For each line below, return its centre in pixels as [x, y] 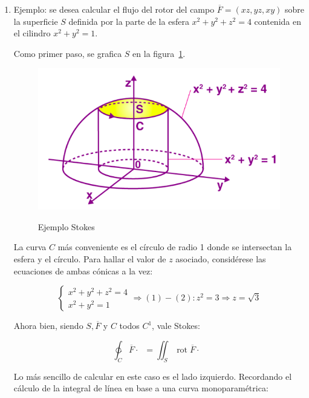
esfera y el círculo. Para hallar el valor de [90, 258]
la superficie [36, 21]
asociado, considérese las [221, 258]
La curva [30, 247]
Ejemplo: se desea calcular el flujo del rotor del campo [114, 9]
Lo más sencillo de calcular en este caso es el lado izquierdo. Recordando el [153, 376]
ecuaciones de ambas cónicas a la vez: [83, 270]
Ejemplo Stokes [66, 226]
